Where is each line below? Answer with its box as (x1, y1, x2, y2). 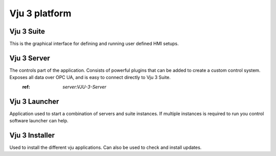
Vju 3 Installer (9, 131, 55, 140)
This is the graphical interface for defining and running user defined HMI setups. (9, 41, 179, 47)
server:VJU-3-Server (62, 84, 107, 90)
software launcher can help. (9, 118, 68, 124)
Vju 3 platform (9, 8, 72, 19)
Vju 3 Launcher (9, 97, 59, 106)
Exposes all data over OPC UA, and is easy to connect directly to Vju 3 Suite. (9, 74, 171, 81)
